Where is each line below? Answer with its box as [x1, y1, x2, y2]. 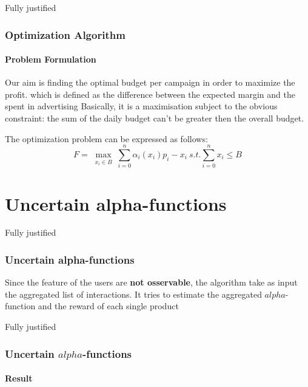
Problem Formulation [5, 53, 96, 66]
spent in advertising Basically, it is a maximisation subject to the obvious [5, 100, 278, 112]
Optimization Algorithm [5, 27, 126, 42]
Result [5, 372, 33, 385]
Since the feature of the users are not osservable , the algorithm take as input [5, 276, 298, 289]
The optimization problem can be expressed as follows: [5, 132, 208, 145]
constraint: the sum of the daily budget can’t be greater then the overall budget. [5, 112, 304, 125]
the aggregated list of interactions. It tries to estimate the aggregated [5, 287, 262, 300]
